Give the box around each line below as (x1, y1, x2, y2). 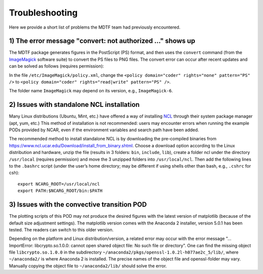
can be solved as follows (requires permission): (9, 63, 104, 69)
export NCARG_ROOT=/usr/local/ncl (18, 181, 100, 187)
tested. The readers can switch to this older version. (9, 226, 114, 233)
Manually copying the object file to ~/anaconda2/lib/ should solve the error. (9, 263, 167, 269)
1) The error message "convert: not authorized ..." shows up (9, 37, 195, 45)
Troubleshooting (9, 7, 78, 18)
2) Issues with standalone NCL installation (9, 101, 140, 109)
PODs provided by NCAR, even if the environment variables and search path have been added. (9, 127, 199, 133)
